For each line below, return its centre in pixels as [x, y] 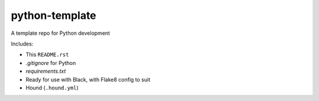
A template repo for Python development [61, 33]
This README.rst [47, 55]
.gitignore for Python [51, 63]
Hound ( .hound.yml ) [52, 87]
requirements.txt [46, 71]
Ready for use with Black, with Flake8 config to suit [88, 79]
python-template [54, 15]
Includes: [22, 44]
